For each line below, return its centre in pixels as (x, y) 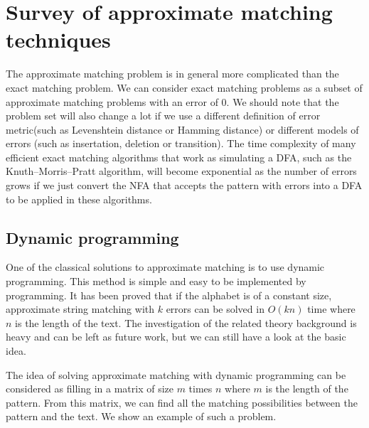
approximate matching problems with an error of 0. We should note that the (172, 101)
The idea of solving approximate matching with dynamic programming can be (176, 374)
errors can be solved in (215, 309)
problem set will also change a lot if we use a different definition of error (163, 116)
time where (331, 309)
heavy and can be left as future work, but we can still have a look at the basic (176, 337)
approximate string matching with (80, 309)
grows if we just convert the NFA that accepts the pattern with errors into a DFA (184, 185)
